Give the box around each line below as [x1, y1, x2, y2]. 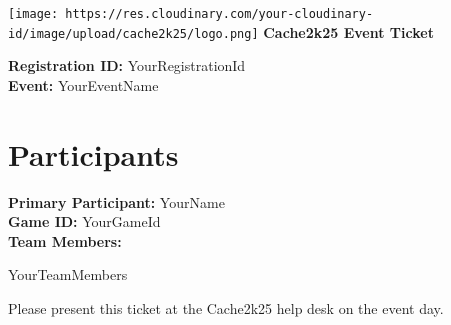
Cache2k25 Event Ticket [263, 21, 434, 42]
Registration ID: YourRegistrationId [8, 55, 246, 76]
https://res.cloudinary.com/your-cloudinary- [65, 7, 374, 21]
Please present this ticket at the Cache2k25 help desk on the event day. [8, 298, 444, 318]
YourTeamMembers [8, 264, 128, 285]
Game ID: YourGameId [8, 211, 161, 232]
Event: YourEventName [8, 74, 159, 95]
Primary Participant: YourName [8, 191, 225, 212]
